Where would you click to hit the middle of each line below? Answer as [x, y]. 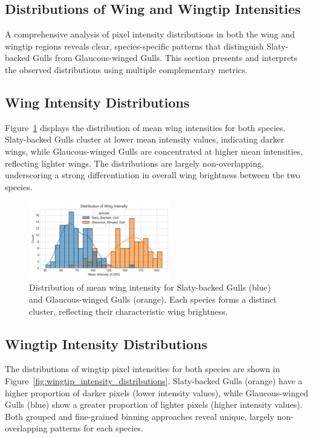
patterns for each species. [97, 428]
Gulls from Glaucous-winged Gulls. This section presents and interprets [165, 58]
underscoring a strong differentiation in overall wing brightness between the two [153, 175]
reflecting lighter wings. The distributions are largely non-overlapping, [134, 163]
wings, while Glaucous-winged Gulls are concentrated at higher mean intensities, [154, 151]
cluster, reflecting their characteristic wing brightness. [128, 311]
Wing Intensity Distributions [97, 102]
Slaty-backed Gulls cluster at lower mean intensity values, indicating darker [145, 139]
